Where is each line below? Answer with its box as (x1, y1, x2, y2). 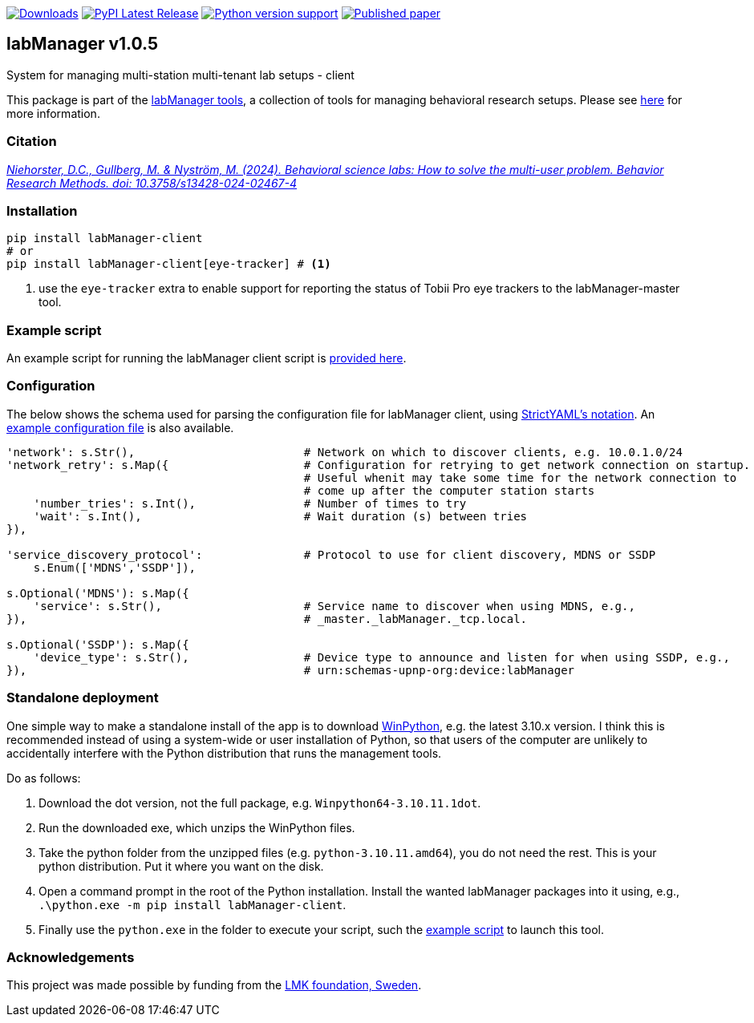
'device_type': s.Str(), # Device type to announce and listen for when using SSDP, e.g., (33, 650, 730, 664)
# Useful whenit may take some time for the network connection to (303, 471, 737, 484)
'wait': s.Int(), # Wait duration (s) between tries (33, 509, 528, 523)
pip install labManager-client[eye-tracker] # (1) (6, 257, 331, 271)
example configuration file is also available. (6, 420, 234, 435)
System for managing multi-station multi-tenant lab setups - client (6, 67, 355, 82)
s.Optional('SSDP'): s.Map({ (6, 637, 189, 651)
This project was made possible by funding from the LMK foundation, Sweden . (6, 978, 422, 993)
